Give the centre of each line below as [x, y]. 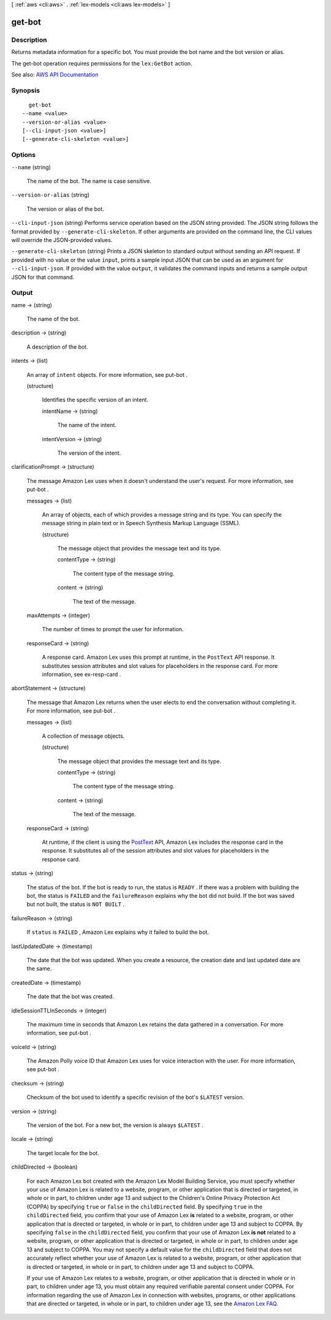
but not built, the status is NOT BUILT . [76, 905]
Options [24, 155]
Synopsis [25, 90]
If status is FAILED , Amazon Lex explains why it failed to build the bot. [118, 932]
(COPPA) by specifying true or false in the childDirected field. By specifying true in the [145, 1207]
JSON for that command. [43, 277]
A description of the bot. [57, 347]
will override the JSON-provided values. [62, 240]
